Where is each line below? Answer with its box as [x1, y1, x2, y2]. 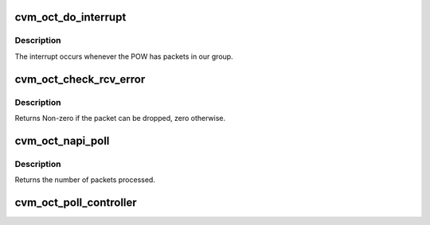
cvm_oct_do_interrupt [14, 10, 127, 24]
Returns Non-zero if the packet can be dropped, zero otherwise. [14, 113, 226, 122]
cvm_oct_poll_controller [14, 196, 137, 209]
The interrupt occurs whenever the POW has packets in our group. [14, 52, 234, 61]
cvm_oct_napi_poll [14, 134, 110, 147]
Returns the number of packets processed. [14, 175, 155, 184]
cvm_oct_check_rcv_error [14, 72, 146, 86]
